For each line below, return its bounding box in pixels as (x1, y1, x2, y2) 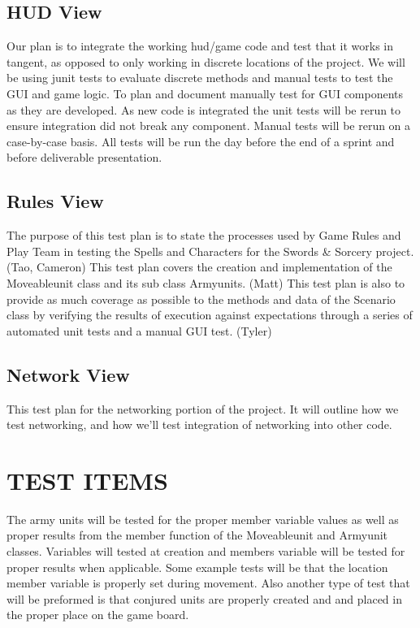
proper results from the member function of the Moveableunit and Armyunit (6, 526, 388, 544)
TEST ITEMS (6, 463, 168, 496)
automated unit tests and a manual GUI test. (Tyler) (6, 322, 272, 339)
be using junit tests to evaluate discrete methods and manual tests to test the (6, 69, 393, 86)
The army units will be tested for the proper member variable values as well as (6, 510, 399, 527)
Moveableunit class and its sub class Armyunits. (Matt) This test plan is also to (6, 274, 405, 291)
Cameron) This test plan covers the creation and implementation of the (36, 258, 392, 275)
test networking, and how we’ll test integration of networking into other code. (6, 416, 392, 433)
